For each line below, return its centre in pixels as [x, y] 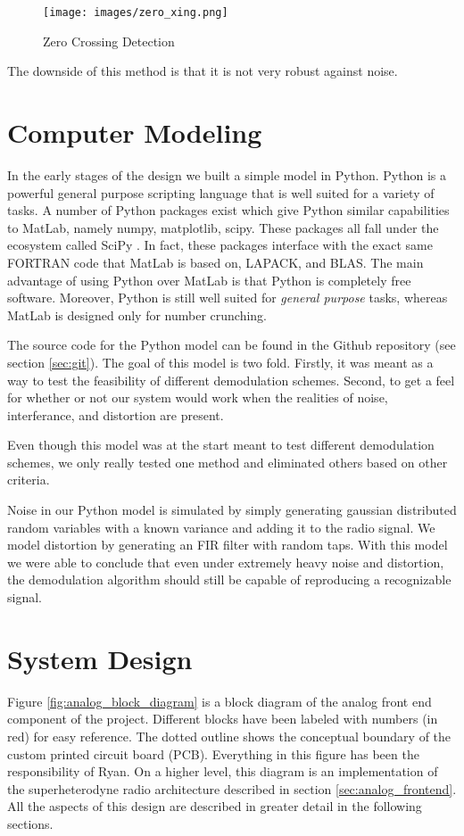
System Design [100, 658]
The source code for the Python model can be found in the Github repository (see [232, 345]
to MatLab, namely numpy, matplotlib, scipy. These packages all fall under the [223, 227]
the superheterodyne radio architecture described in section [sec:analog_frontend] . [232, 788]
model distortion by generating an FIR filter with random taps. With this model [228, 545]
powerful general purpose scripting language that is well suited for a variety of [221, 192]
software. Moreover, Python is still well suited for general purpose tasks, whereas [228, 298]
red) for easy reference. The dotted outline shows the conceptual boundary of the [229, 736]
